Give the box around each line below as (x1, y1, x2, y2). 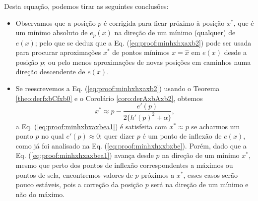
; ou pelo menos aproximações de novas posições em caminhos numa (44, 56, 251, 67)
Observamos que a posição (15, 17, 96, 28)
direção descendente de (15, 66, 85, 77)
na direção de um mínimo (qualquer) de (114, 27, 236, 38)
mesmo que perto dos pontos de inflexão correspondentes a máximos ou (15, 159, 233, 170)
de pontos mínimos (112, 47, 170, 57)
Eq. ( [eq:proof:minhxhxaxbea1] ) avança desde (15, 150, 154, 160)
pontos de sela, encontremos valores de (15, 169, 133, 180)
